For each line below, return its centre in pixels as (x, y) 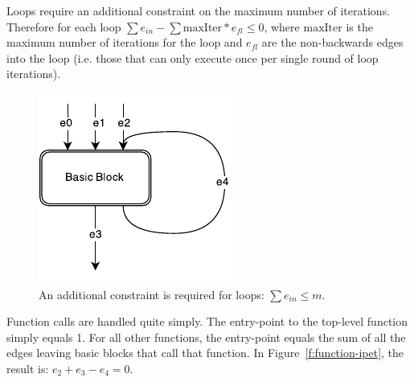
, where (282, 26)
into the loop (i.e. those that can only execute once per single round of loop (193, 58)
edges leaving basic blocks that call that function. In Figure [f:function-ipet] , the (205, 353)
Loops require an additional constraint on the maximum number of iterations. (199, 10)
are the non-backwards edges (332, 42)
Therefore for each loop (64, 26)
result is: (28, 368)
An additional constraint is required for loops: (152, 294)
